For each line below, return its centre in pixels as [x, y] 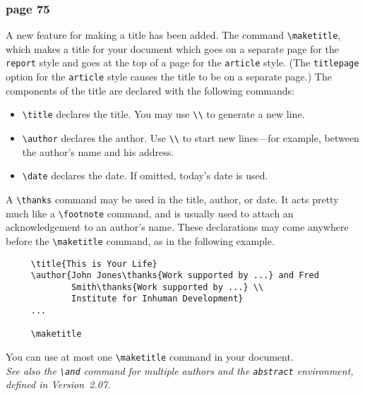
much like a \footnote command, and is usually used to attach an [150, 213]
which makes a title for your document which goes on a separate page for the [173, 48]
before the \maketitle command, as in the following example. [140, 240]
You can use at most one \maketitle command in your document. [150, 357]
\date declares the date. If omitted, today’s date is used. [145, 175]
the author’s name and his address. [98, 151]
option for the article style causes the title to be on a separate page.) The [169, 77]
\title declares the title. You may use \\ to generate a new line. [163, 114]
